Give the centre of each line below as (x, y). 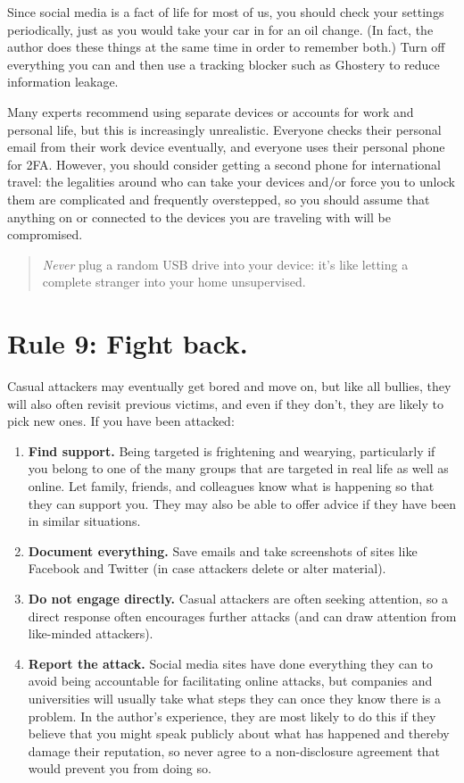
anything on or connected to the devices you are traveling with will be (199, 217)
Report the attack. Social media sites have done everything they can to (230, 663)
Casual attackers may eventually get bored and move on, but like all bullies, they (229, 386)
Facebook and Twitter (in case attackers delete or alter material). (207, 568)
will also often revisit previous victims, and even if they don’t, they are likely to (225, 403)
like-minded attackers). (91, 633)
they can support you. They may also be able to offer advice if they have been (242, 503)
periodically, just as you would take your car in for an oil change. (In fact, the (220, 29)
